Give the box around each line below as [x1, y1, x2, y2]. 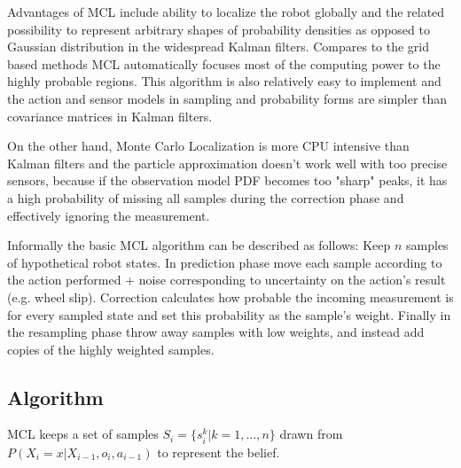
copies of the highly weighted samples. [7, 339, 215, 358]
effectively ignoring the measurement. [7, 206, 210, 224]
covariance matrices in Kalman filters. [7, 106, 213, 125]
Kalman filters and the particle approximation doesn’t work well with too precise [7, 153, 448, 172]
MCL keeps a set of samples [7, 425, 159, 443]
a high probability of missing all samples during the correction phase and [7, 188, 404, 207]
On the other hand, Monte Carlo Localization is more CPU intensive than [7, 136, 410, 155]
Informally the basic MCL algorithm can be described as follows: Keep [7, 236, 391, 254]
